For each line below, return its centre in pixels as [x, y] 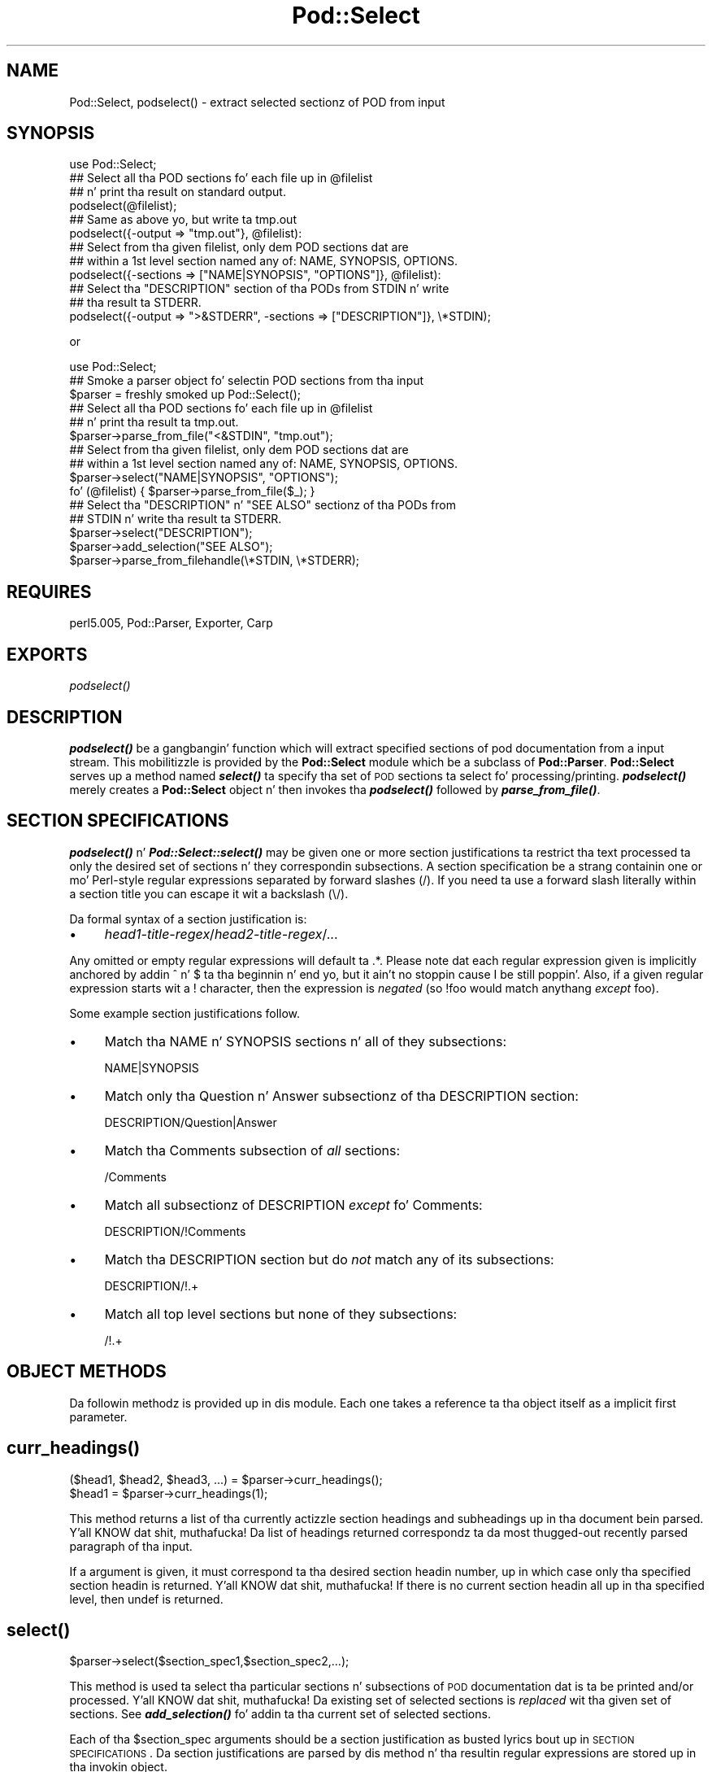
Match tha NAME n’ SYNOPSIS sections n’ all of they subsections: [306, 1041]
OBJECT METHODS [87, 1372]
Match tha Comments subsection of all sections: [252, 1150]
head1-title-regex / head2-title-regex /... [221, 934]
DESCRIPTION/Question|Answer [191, 1122]
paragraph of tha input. [131, 1546]
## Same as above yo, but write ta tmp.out [183, 220]
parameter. [98, 1416]
